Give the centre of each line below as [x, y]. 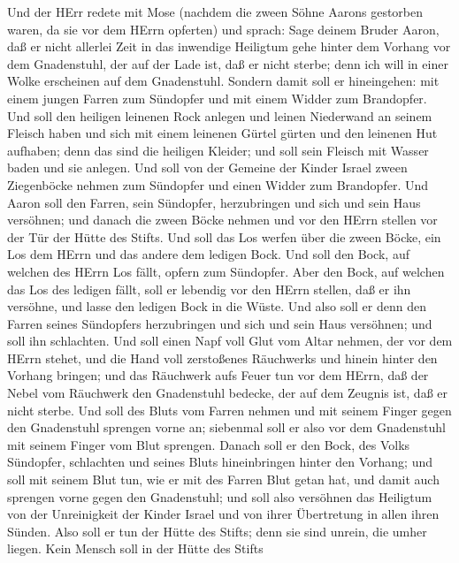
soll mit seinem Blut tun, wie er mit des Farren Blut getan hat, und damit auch [223, 479]
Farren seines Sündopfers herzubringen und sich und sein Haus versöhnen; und [220, 323]
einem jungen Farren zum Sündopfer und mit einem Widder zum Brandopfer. [217, 98]
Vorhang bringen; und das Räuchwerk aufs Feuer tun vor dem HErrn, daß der [218, 375]
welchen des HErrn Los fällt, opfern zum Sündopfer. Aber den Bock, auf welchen [226, 271]
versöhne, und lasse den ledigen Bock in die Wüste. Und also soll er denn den [217, 306]
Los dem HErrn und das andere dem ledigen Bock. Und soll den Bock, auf [208, 254]
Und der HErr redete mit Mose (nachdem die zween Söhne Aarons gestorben [215, 11]
